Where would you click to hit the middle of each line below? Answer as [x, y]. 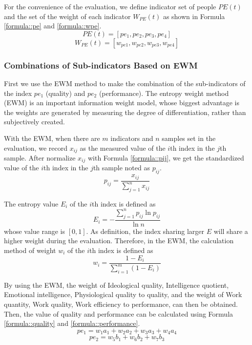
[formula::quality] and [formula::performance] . [72, 323]
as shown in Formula [194, 16]
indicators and [132, 138]
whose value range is [35, 231]
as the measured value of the [123, 148]
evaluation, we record [36, 148]
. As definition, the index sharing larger [145, 231]
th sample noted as [121, 168]
